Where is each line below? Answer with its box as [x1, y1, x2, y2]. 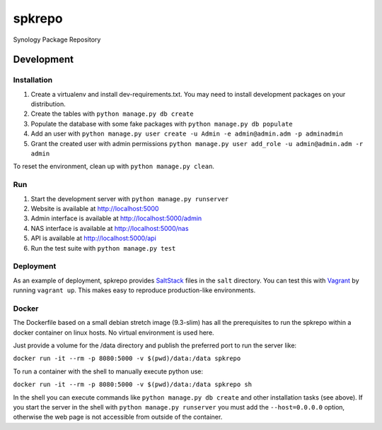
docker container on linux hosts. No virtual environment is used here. [13, 328, 215, 337]
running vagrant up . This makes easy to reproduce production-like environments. [13, 286, 256, 294]
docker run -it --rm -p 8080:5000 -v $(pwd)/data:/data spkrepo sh [13, 381, 253, 388]
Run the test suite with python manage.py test [30, 244, 176, 252]
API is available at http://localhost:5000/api [30, 234, 157, 243]
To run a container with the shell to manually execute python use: [13, 367, 204, 376]
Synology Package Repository [13, 35, 101, 44]
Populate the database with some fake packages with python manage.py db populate [30, 119, 293, 128]
